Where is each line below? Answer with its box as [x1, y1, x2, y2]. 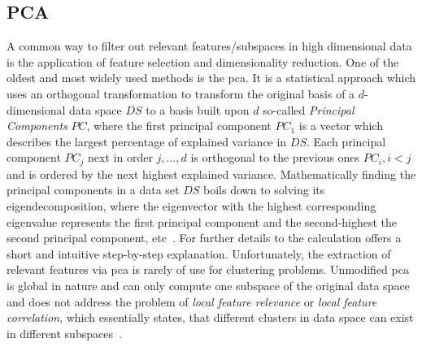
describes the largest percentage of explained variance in [7, 132, 287, 150]
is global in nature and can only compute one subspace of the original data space [7, 276, 410, 293]
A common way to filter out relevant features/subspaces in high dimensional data [7, 37, 412, 54]
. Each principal [307, 132, 386, 150]
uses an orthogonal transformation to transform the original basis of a [7, 85, 355, 102]
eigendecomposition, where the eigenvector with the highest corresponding [7, 197, 376, 214]
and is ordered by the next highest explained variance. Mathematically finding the [7, 165, 416, 182]
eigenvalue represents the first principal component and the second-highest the [7, 213, 398, 230]
